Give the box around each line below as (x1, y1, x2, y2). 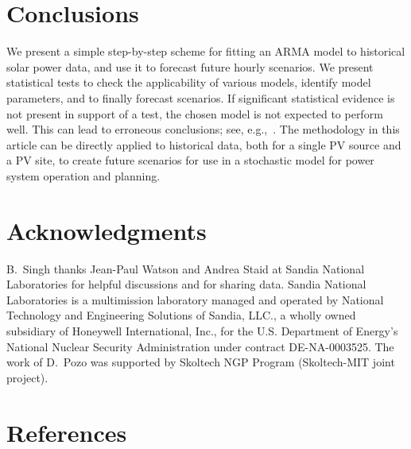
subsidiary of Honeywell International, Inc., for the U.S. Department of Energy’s (6, 322, 398, 339)
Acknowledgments (6, 214, 207, 246)
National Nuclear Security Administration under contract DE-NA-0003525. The (6, 338, 394, 354)
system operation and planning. (6, 167, 161, 184)
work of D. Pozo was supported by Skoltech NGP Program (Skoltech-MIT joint (6, 354, 395, 370)
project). (6, 369, 48, 385)
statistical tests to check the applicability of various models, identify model (6, 74, 371, 91)
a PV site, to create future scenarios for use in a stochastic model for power (6, 152, 374, 168)
